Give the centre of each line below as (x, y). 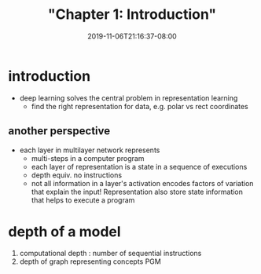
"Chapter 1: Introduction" (132, 15)
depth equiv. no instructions (77, 175)
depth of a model (64, 231)
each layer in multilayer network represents (90, 150)
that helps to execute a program (83, 200)
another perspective (59, 131)
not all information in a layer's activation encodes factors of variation (142, 183)
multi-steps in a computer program (88, 158)
